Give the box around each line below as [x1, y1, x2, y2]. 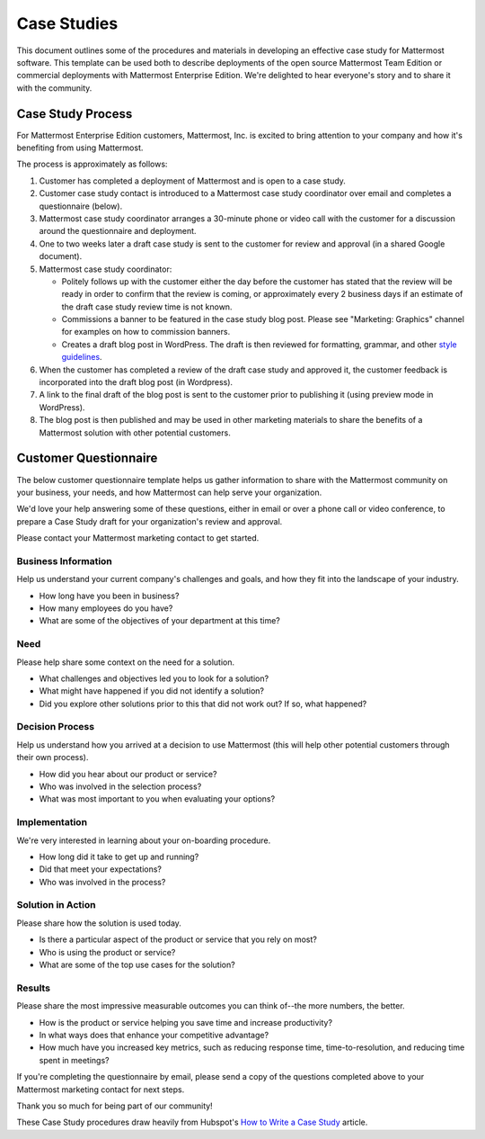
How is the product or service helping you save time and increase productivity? [39, 1017, 332, 1027]
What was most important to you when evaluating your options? [39, 794, 276, 804]
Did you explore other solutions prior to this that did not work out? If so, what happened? [39, 698, 367, 709]
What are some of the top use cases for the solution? [39, 959, 235, 971]
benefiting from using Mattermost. [16, 142, 144, 153]
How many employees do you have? [39, 603, 173, 614]
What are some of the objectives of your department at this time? [39, 615, 280, 626]
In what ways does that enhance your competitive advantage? [39, 1029, 269, 1040]
